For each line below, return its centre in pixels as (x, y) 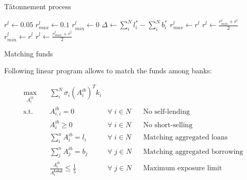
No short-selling (168, 125)
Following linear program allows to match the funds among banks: (108, 71)
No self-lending (167, 112)
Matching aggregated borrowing (193, 152)
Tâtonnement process (38, 6)
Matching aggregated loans (186, 138)
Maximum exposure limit (183, 168)
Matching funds (29, 53)
